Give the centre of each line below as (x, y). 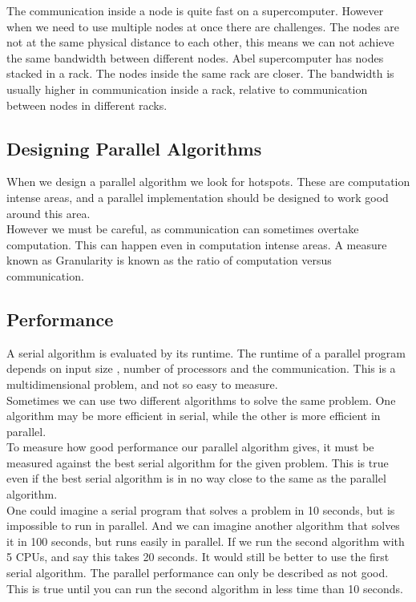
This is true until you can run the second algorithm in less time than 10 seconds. (205, 588)
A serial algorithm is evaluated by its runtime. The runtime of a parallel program (206, 352)
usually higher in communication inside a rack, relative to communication (187, 89)
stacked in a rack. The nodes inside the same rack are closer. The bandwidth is (200, 73)
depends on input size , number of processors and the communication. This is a (201, 368)
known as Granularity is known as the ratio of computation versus (169, 260)
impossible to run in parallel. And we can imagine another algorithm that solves (203, 525)
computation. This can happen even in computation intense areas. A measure (197, 244)
